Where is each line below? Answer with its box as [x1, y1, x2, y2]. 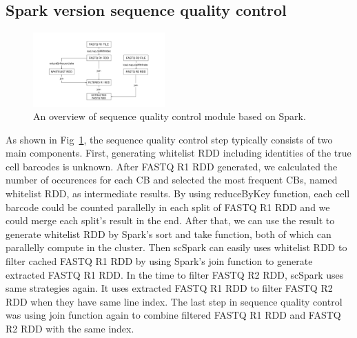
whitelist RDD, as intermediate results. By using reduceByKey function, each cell [6, 186, 350, 201]
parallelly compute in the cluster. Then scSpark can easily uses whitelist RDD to [6, 240, 347, 255]
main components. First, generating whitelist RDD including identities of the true [6, 146, 351, 160]
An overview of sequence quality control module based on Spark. [33, 109, 306, 123]
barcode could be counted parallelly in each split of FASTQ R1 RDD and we [6, 199, 330, 214]
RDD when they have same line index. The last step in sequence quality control [6, 294, 343, 308]
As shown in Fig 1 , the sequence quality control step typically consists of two [6, 132, 333, 146]
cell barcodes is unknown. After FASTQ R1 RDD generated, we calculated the [6, 159, 338, 173]
